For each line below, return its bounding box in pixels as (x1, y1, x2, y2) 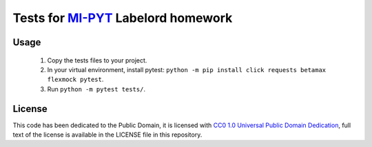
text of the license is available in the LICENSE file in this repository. (12, 131, 203, 139)
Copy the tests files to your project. (47, 56, 147, 65)
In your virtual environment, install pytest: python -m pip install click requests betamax (47, 65, 327, 73)
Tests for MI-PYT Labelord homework (12, 10, 233, 25)
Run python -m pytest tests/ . (47, 84, 146, 93)
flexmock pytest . (47, 76, 104, 84)
